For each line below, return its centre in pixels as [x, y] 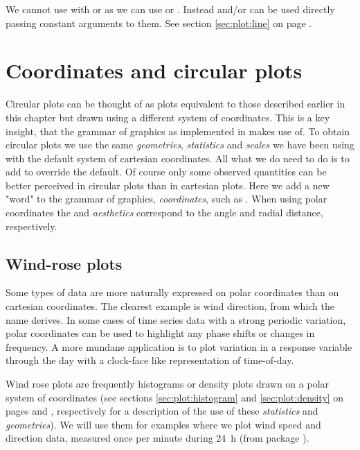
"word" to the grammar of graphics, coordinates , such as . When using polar [166, 199]
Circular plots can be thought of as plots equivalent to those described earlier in [175, 104]
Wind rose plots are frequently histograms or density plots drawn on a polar [168, 384]
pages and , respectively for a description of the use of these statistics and [162, 411]
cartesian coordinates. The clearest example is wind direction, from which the [170, 306]
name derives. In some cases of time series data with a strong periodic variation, [176, 319]
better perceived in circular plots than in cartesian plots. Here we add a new [168, 185]
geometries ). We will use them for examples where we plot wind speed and [163, 424]
